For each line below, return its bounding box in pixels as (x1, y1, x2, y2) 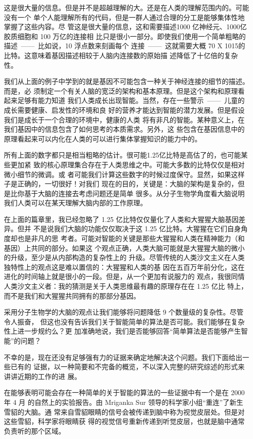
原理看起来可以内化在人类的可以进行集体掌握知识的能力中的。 (4, 133, 201, 143)
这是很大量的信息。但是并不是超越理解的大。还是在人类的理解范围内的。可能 (4, 2, 249, 12)
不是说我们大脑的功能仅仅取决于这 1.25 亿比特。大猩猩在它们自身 (33, 223, 241, 234)
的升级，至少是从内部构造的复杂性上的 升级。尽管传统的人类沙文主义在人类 (4, 252, 245, 262)
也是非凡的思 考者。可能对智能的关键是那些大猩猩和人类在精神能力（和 (17, 233, 245, 243)
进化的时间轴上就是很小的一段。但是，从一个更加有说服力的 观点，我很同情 (4, 271, 245, 281)
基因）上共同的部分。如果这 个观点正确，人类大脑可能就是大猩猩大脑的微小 (4, 242, 245, 253)
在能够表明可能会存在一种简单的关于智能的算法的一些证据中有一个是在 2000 (4, 387, 245, 398)
